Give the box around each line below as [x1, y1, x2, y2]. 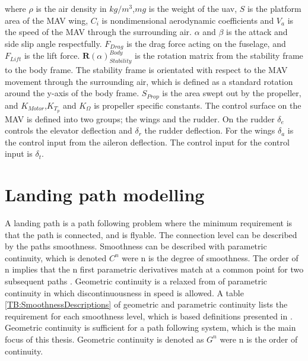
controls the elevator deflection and [5, 124, 132, 137]
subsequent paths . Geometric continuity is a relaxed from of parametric [5, 275, 267, 287]
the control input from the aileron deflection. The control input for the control [5, 135, 290, 148]
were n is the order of [220, 332, 298, 345]
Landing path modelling [5, 182, 205, 207]
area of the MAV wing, [5, 14, 88, 26]
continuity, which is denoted [5, 251, 107, 264]
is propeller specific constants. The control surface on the [94, 99, 301, 111]
